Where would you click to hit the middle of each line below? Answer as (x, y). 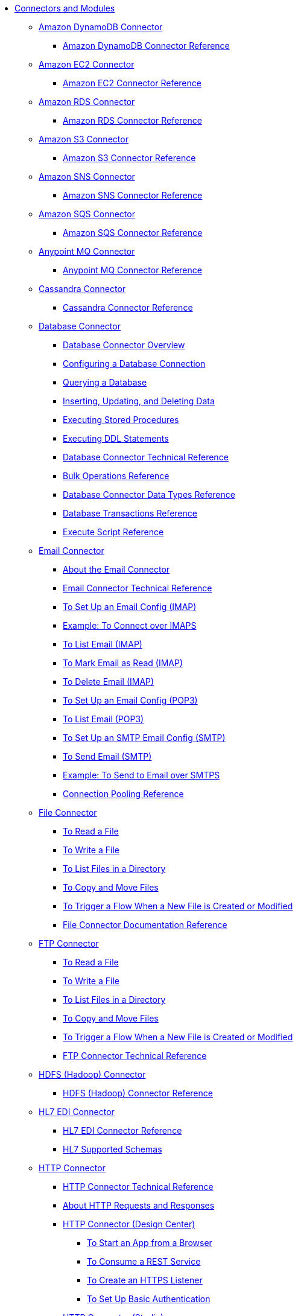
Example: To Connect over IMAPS (130, 625)
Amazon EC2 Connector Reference (132, 83)
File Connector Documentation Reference (145, 925)
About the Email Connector (116, 569)
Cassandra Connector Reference (128, 307)
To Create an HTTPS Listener (145, 1280)
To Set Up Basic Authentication (149, 1299)
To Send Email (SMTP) (107, 756)
